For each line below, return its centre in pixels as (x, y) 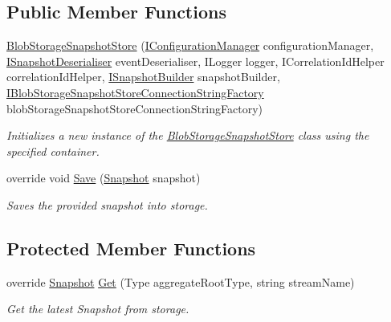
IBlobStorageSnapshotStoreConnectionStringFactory (135, 92)
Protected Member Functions (131, 248)
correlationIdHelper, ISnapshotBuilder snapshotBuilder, (143, 77)
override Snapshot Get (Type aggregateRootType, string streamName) (181, 281)
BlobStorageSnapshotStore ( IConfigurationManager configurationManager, (190, 45)
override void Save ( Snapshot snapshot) (104, 178)
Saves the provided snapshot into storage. (107, 204)
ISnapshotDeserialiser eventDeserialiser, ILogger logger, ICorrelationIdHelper (195, 61)
